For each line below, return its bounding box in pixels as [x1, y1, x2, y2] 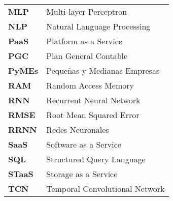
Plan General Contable [46, 50, 128, 62]
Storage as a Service [46, 168, 118, 180]
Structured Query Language [46, 153, 146, 165]
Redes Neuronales [46, 124, 109, 135]
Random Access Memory [46, 79, 134, 91]
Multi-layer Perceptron [46, 6, 127, 17]
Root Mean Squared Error [46, 109, 140, 121]
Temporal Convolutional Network [46, 183, 165, 194]
